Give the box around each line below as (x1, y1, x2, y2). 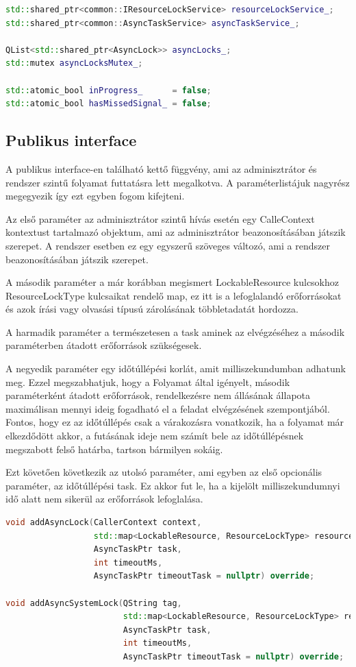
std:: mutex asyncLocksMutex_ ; (5, 58, 143, 69)
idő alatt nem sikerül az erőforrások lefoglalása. (5, 492, 203, 506)
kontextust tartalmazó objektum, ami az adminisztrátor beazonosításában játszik (5, 225, 346, 239)
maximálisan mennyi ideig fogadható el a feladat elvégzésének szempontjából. (5, 401, 330, 415)
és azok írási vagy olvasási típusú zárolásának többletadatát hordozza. (5, 302, 298, 316)
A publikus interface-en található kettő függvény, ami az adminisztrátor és (5, 161, 317, 175)
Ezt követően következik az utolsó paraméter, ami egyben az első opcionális (5, 465, 322, 479)
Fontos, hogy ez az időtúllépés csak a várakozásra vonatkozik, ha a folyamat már (5, 415, 344, 429)
